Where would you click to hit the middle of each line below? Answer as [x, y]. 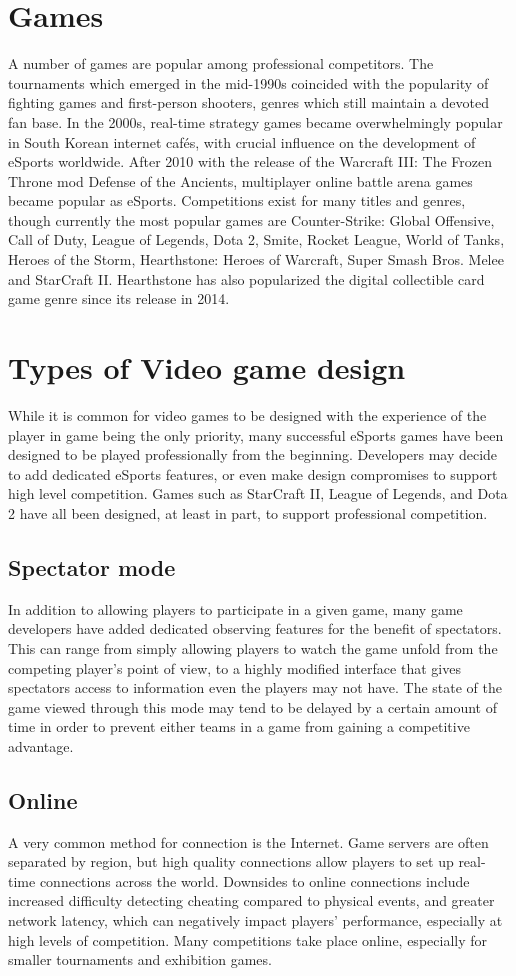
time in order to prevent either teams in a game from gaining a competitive [239, 726]
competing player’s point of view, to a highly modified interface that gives [234, 667]
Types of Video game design [207, 367]
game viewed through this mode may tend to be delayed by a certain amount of [252, 706]
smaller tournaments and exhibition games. [140, 959]
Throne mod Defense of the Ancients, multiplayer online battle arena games [240, 180]
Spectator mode [92, 566]
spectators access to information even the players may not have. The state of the [255, 687]
